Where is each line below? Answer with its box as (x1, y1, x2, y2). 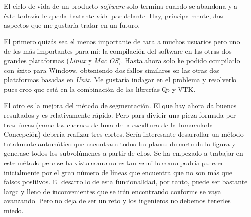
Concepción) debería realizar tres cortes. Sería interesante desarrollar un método (4, 129, 244, 139)
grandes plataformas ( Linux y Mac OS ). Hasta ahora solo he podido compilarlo (4, 55, 240, 65)
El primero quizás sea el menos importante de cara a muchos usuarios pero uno (4, 36, 240, 46)
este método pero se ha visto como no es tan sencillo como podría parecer (4, 157, 224, 167)
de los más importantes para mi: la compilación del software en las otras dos (4, 46, 232, 56)
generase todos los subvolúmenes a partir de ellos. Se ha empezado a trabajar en (4, 148, 243, 158)
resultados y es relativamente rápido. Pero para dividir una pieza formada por (4, 109, 236, 120)
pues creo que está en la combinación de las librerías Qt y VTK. (4, 84, 196, 94)
